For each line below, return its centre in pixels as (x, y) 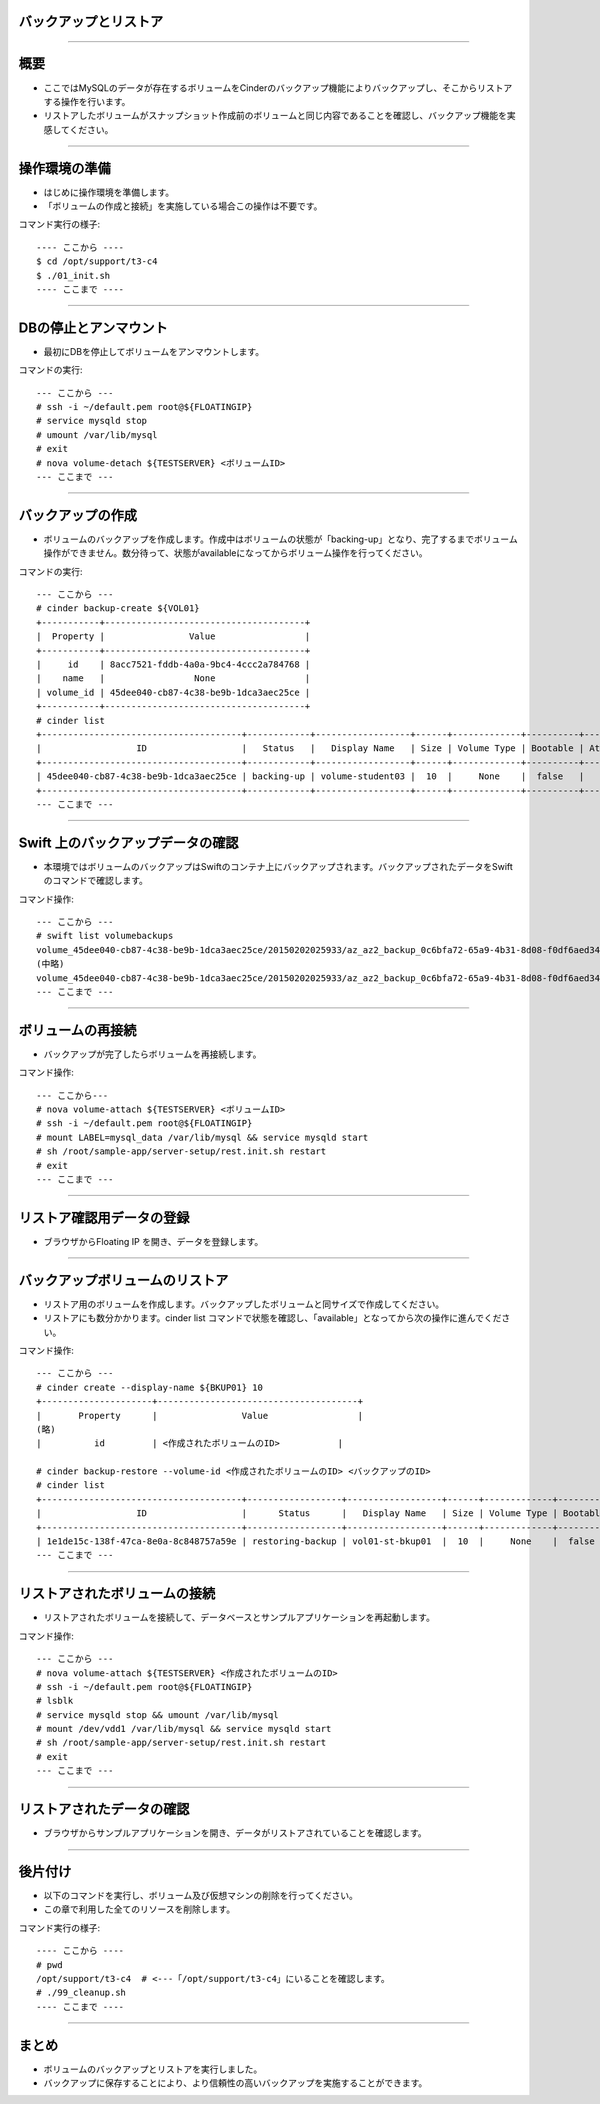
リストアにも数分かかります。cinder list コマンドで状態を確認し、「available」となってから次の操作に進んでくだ (272, 1318)
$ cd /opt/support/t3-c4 (97, 261)
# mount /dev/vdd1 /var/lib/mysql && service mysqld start (184, 1729)
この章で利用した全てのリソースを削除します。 (139, 1909)
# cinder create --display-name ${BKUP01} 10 (150, 1387)
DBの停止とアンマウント (93, 327)
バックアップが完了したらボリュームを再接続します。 (152, 1054)
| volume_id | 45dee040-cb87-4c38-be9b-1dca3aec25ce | (173, 692)
